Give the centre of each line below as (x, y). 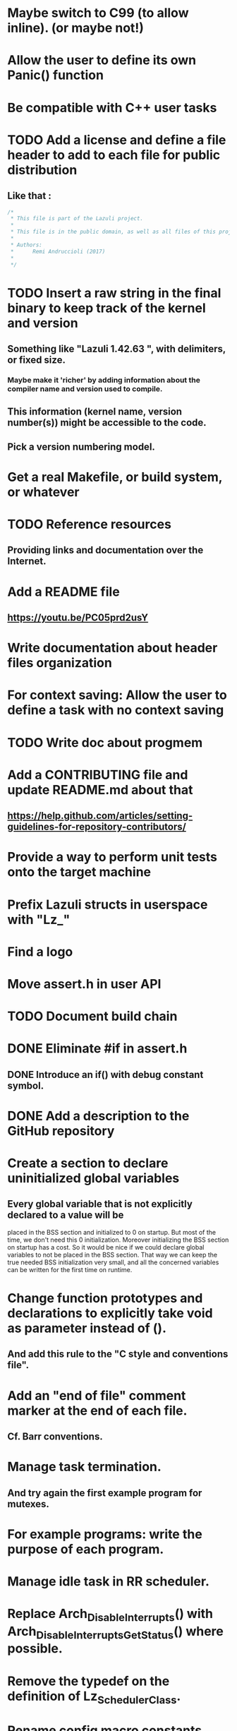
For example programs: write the (105, 1534)
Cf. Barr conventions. (55, 1437)
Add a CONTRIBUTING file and (98, 775)
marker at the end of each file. (97, 1410)
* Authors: (26, 245)
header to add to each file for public (114, 155)
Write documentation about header (113, 648)
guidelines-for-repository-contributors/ (97, 827)
